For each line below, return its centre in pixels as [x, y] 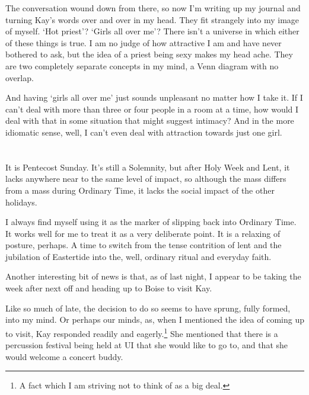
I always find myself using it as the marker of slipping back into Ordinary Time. [151, 222]
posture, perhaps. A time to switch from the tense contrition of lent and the [144, 245]
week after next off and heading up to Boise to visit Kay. [109, 288]
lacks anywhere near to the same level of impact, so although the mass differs [146, 179]
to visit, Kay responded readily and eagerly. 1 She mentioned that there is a [142, 332]
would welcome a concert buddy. [64, 356]
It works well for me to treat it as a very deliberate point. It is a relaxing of [143, 233]
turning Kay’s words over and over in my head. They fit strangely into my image [152, 19]
